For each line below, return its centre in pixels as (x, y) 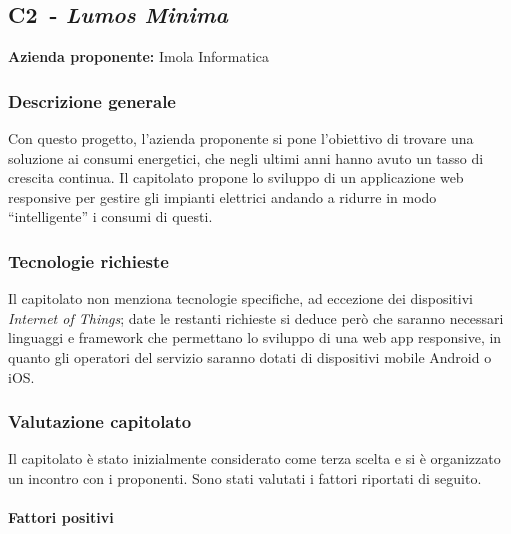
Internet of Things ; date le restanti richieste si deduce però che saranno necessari (256, 317)
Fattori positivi (61, 517)
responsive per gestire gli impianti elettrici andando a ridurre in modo (222, 196)
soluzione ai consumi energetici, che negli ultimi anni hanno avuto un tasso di (246, 157)
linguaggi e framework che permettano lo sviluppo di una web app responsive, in (255, 337)
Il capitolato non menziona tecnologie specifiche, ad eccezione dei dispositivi (240, 298)
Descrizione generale (92, 100)
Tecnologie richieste (88, 260)
